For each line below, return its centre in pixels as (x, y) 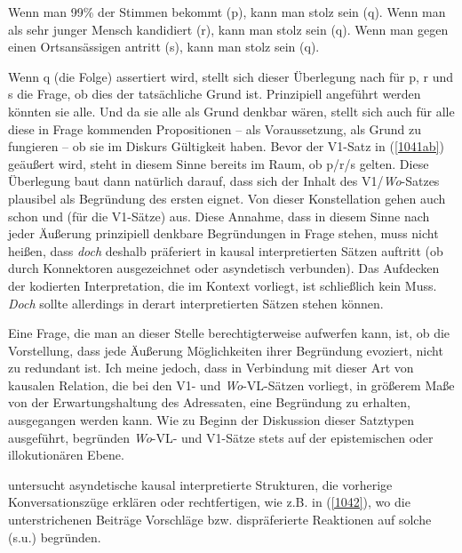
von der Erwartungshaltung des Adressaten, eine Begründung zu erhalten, (209, 402)
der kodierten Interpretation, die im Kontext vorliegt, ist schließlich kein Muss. (223, 285)
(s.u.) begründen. (55, 537)
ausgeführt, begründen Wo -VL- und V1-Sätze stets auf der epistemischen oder (221, 437)
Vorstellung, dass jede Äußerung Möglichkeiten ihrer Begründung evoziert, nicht (226, 350)
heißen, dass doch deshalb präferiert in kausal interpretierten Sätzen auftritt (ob (226, 250)
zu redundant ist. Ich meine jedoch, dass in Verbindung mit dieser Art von (211, 368)
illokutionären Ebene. (66, 455)
